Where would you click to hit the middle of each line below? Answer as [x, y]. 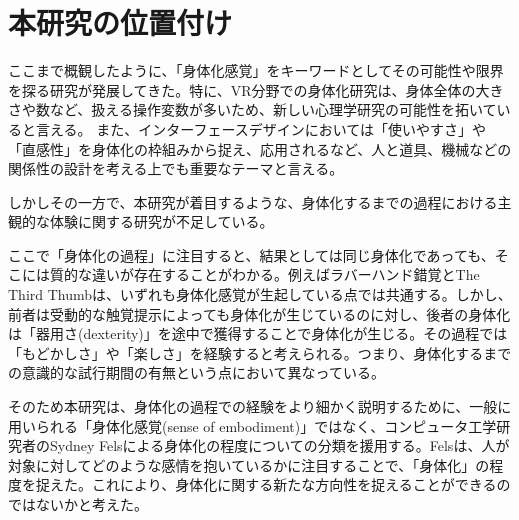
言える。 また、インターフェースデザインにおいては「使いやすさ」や [260, 128]
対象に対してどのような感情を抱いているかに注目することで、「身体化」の [249, 464]
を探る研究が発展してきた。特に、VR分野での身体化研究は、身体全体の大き [256, 89]
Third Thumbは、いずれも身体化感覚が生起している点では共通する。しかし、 [260, 294]
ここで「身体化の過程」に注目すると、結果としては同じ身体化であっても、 [251, 254]
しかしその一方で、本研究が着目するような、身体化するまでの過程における [253, 201]
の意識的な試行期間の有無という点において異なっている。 [196, 372]
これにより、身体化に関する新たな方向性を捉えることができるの [301, 484]
